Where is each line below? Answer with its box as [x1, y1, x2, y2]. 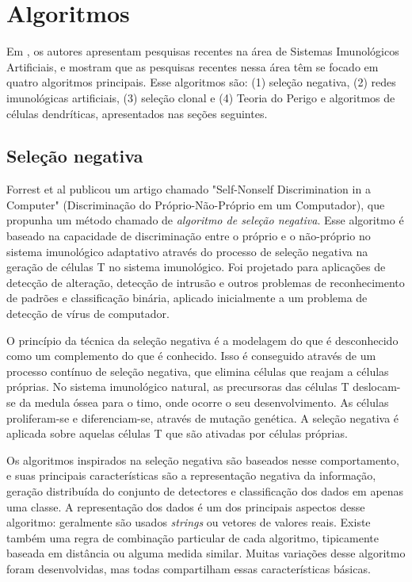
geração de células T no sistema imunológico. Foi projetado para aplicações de [6, 258, 386, 275]
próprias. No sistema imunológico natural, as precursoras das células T [6, 378, 349, 395]
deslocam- [353, 378, 401, 395]
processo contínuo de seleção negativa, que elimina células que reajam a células [6, 362, 389, 379]
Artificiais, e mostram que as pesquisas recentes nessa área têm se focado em [6, 58, 379, 75]
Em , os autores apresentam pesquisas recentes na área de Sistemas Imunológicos [6, 43, 399, 59]
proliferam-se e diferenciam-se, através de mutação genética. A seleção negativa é [6, 409, 399, 426]
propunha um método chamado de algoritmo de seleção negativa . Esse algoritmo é [6, 212, 404, 228]
